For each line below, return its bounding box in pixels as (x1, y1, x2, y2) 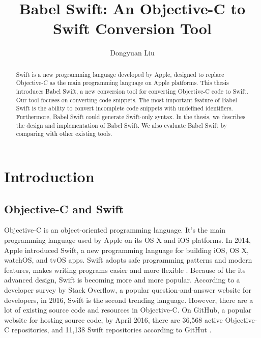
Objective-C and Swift (4, 201, 124, 216)
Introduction (4, 165, 95, 186)
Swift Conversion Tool (53, 18, 212, 39)
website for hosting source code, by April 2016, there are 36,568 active (4, 314, 223, 325)
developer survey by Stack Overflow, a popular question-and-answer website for (4, 284, 251, 295)
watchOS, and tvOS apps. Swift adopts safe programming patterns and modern (4, 255, 252, 265)
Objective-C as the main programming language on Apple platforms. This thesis (16, 78, 229, 87)
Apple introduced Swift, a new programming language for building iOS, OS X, (4, 244, 249, 255)
